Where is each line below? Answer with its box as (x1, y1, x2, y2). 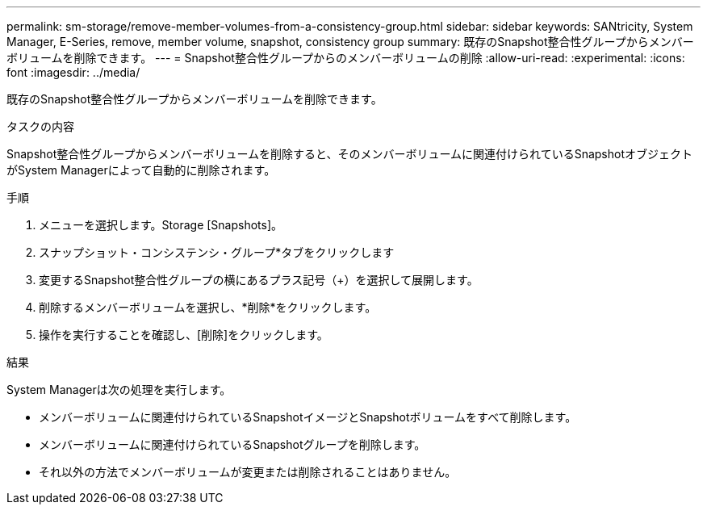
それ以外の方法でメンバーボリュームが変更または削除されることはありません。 (39, 465, 457, 479)
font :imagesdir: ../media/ (6, 65, 140, 79)
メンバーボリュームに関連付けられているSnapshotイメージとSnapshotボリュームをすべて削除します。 (39, 410, 577, 424)
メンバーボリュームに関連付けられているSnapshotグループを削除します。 (39, 438, 426, 451)
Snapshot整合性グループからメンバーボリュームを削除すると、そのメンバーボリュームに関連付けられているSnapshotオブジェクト (6, 147, 692, 161)
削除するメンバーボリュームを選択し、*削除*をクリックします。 (39, 300, 377, 314)
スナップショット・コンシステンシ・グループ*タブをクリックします (39, 245, 395, 259)
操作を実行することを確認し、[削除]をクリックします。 (39, 328, 328, 341)
